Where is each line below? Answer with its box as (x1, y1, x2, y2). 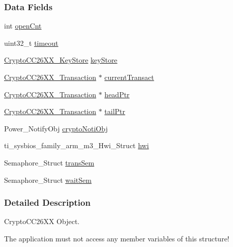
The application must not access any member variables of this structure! (4, 233, 229, 243)
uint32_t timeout (4, 37, 59, 48)
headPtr (104, 89, 130, 99)
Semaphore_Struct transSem (4, 157, 95, 168)
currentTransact (104, 72, 154, 82)
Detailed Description (4, 196, 91, 209)
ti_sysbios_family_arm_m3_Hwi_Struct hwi (4, 140, 149, 151)
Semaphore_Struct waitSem (4, 174, 92, 185)
